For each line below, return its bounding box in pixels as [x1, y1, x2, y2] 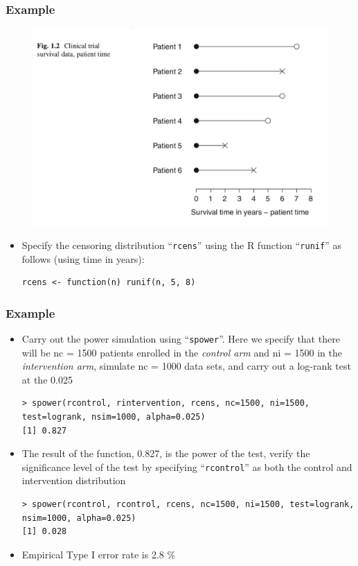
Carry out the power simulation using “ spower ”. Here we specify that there [21, 331, 340, 345]
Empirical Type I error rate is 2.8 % [21, 547, 176, 561]
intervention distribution [21, 473, 126, 488]
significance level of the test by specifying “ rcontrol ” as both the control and [21, 459, 352, 474]
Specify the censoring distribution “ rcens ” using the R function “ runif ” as [21, 237, 341, 252]
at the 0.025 [21, 372, 73, 386]
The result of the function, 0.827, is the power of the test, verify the [21, 446, 310, 461]
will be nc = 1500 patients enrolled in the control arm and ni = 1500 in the [21, 345, 343, 359]
